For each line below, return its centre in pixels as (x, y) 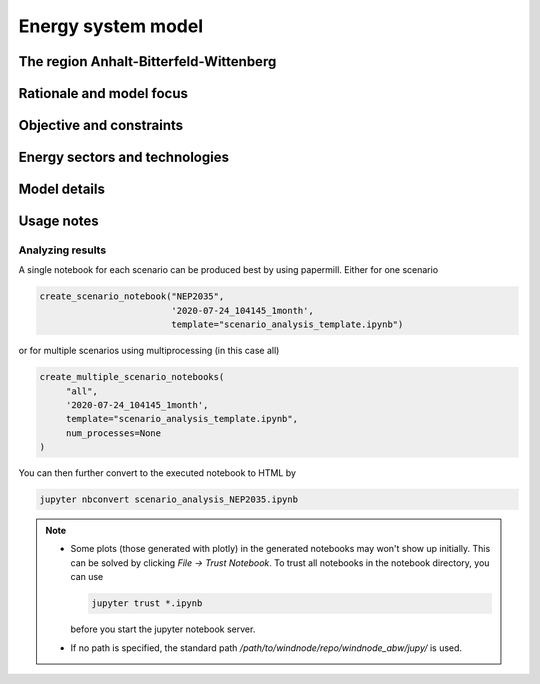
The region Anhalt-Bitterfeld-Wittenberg (147, 61)
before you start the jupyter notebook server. (163, 629)
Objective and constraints (101, 125)
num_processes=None (113, 433)
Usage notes (58, 221)
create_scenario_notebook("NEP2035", (132, 296)
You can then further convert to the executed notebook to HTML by (157, 473)
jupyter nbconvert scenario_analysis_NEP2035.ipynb (169, 499)
